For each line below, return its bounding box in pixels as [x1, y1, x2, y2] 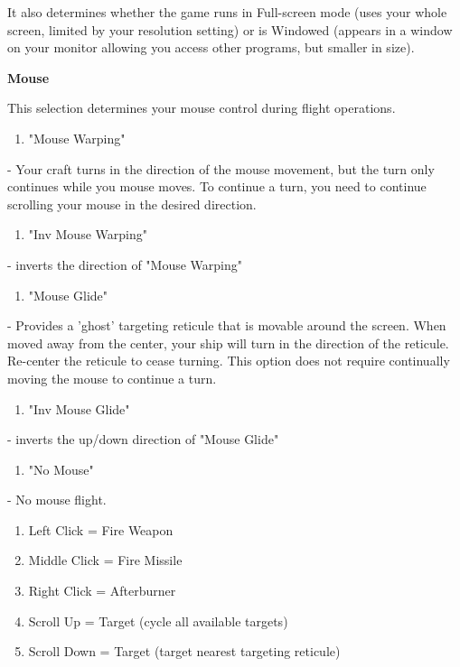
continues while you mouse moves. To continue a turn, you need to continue [7, 177, 427, 196]
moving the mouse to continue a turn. [7, 368, 217, 387]
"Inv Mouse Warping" [28, 225, 147, 244]
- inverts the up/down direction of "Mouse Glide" [7, 430, 279, 449]
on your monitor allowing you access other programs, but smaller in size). [7, 38, 415, 57]
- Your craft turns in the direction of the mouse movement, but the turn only [7, 159, 435, 178]
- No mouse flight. [7, 490, 107, 509]
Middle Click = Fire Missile [28, 551, 183, 570]
